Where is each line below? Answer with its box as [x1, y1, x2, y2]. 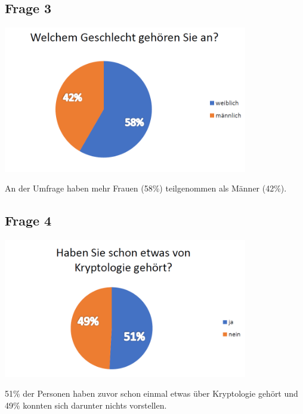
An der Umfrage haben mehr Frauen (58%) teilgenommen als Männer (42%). [5, 182, 287, 194]
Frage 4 [5, 211, 52, 230]
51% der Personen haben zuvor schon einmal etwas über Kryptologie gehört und [5, 387, 298, 400]
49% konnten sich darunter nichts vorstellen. [5, 398, 167, 411]
